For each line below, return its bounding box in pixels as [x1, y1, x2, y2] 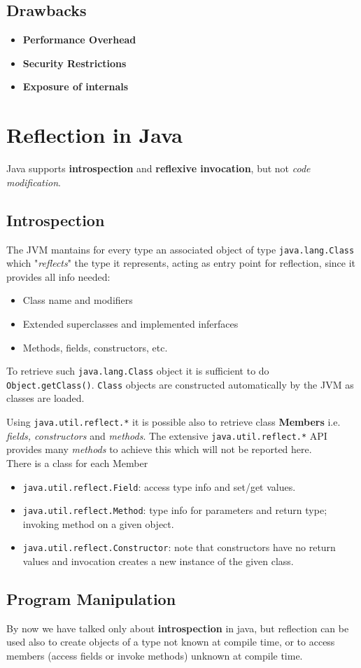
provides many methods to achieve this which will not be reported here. [6, 442, 312, 457]
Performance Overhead [22, 32, 136, 47]
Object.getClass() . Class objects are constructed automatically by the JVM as [6, 377, 354, 391]
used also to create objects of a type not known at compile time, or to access [6, 634, 335, 649]
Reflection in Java [6, 120, 183, 149]
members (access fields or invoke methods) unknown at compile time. [6, 648, 303, 663]
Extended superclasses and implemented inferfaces [22, 316, 239, 330]
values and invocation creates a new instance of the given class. [22, 554, 294, 569]
